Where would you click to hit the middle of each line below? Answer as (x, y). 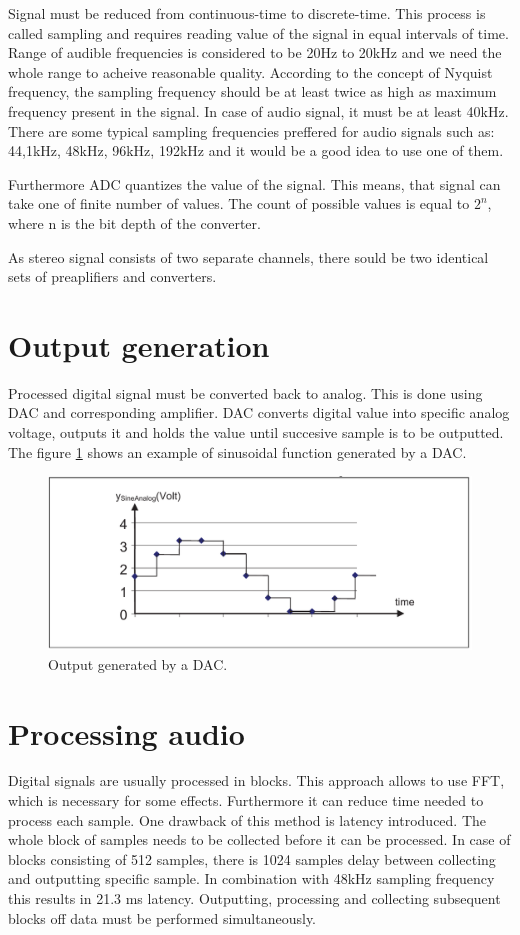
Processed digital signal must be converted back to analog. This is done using (245, 392)
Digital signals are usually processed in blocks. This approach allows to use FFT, (256, 780)
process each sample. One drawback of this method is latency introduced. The (247, 819)
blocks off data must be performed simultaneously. (162, 917)
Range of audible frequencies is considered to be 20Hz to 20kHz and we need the (255, 52)
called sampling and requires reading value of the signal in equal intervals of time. (258, 32)
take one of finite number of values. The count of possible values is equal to (239, 203)
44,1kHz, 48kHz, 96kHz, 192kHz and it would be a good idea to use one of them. (256, 150)
